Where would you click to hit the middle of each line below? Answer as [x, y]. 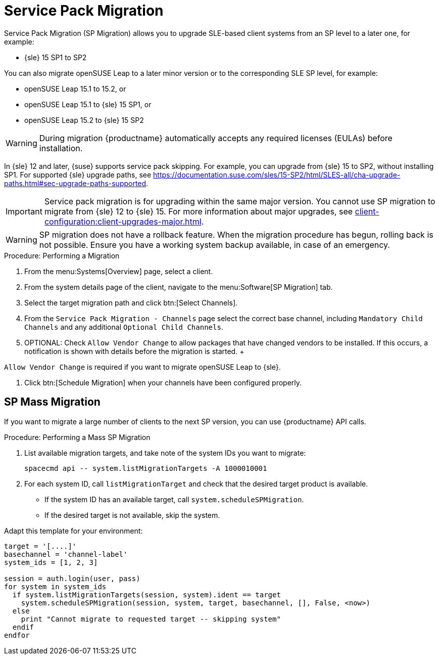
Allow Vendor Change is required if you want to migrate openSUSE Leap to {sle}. [142, 367]
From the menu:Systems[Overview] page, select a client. [119, 271]
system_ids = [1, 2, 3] [51, 562]
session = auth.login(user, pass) [72, 578]
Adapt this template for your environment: [74, 531]
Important [24, 211]
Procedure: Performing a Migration [62, 255]
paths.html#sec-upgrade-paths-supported [75, 183]
